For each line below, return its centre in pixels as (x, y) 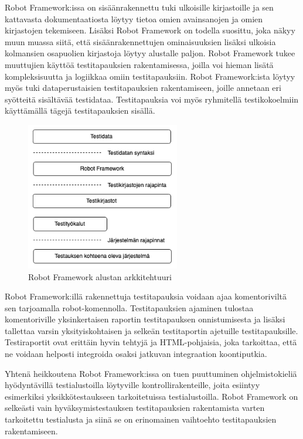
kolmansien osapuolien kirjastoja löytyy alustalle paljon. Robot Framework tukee (150, 53)
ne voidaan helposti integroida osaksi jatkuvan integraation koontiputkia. (136, 354)
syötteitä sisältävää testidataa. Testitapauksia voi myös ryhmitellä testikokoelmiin (152, 99)
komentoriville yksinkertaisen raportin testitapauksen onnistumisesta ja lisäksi (145, 319)
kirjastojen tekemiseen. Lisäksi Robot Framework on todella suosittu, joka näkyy (150, 30)
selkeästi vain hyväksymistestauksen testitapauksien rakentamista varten (135, 408)
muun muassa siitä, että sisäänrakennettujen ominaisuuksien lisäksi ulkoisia (140, 41)
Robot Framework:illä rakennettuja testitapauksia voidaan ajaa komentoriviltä (146, 296)
